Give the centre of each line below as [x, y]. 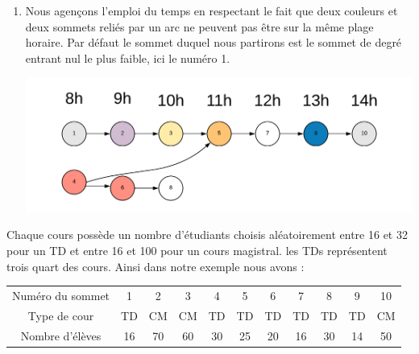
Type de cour [61, 315]
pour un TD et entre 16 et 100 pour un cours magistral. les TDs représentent [197, 250]
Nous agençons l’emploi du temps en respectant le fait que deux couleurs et [212, 10]
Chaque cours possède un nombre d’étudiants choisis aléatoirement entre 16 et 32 [207, 235]
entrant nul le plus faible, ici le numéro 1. [128, 58]
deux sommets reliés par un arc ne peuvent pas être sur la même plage [199, 26]
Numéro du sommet [61, 295]
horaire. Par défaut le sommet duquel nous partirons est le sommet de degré [214, 42]
